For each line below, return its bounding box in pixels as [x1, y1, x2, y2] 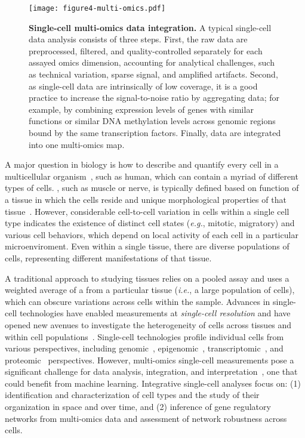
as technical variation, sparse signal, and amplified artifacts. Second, [29, 68, 278, 81]
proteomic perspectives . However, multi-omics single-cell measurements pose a [5, 353, 294, 366]
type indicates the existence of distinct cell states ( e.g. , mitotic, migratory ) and [5, 217, 295, 229]
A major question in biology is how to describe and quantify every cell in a [5, 158, 279, 171]
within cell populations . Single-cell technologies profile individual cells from [5, 330, 284, 343]
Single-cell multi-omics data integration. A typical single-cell [29, 21, 272, 33]
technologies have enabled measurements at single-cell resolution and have [19, 307, 291, 319]
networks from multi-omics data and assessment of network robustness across [5, 412, 287, 424]
